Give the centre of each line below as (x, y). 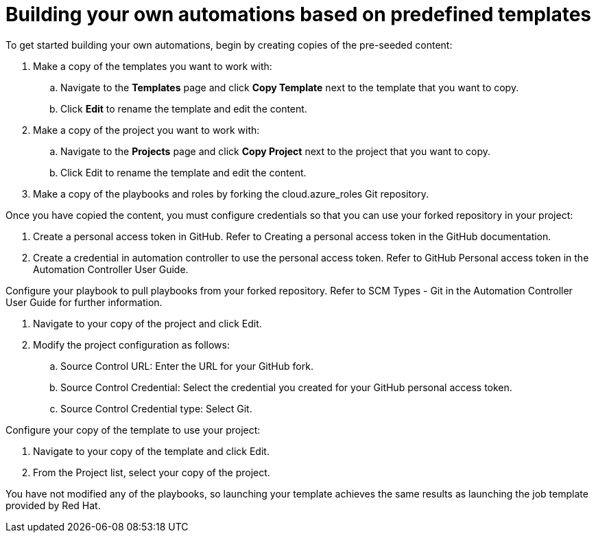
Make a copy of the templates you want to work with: (153, 66)
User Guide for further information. (84, 302)
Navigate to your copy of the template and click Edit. (151, 451)
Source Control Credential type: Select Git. (156, 408)
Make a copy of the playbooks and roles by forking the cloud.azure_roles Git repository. (231, 194)
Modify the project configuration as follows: (131, 344)
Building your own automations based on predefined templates (299, 14)
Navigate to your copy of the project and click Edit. (147, 323)
